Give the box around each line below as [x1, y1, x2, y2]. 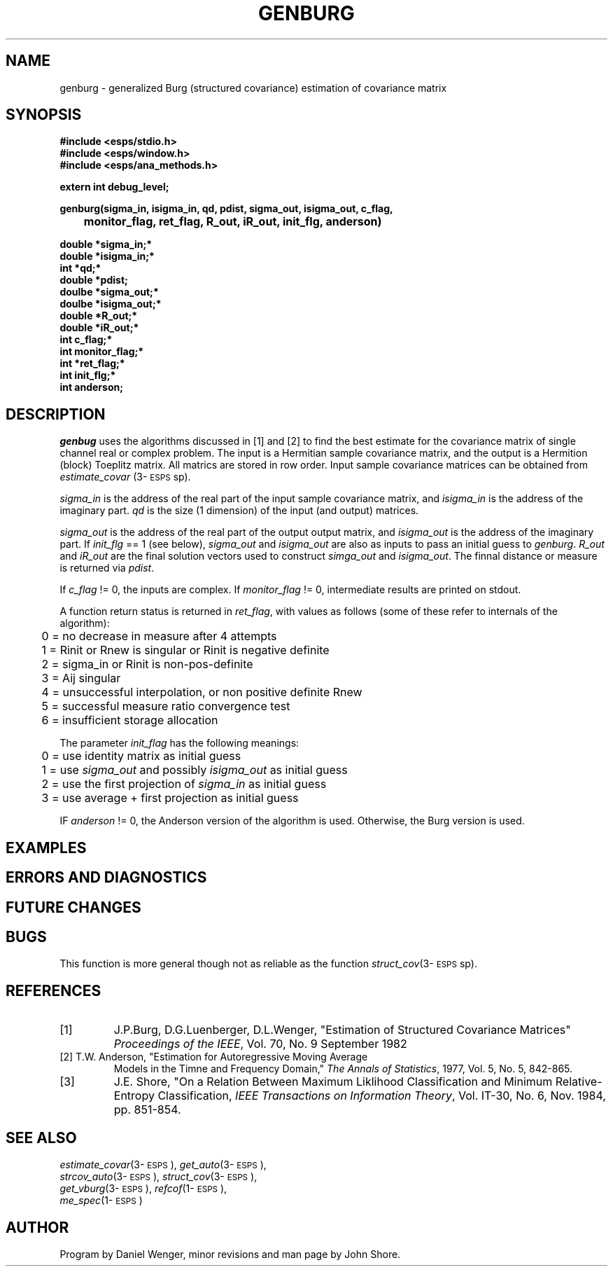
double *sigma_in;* [59, 238, 153, 251]
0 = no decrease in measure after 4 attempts [41, 629, 277, 644]
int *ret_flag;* [59, 357, 125, 370]
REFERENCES [6, 981, 101, 1000]
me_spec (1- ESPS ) [59, 1194, 143, 1207]
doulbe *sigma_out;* [59, 286, 159, 298]
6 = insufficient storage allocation [41, 713, 218, 728]
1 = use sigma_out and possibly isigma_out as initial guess [41, 763, 348, 777]
